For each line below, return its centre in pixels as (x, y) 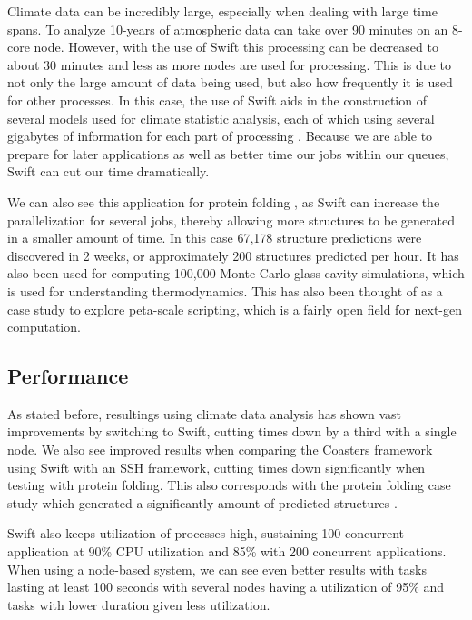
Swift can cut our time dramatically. (108, 171)
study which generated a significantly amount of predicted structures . (202, 502)
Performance (68, 376)
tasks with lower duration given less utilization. (139, 604)
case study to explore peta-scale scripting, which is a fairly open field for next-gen (235, 309)
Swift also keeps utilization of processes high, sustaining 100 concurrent (206, 533)
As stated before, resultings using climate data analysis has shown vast (205, 413)
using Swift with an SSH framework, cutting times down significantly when (216, 467)
